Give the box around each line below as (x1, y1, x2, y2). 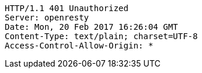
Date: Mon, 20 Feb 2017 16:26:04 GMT (5, 22, 179, 32)
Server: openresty (5, 13, 89, 22)
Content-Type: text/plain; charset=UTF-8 (5, 32, 198, 41)
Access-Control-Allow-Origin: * (5, 41, 153, 50)
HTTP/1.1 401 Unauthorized (5, 4, 129, 13)
